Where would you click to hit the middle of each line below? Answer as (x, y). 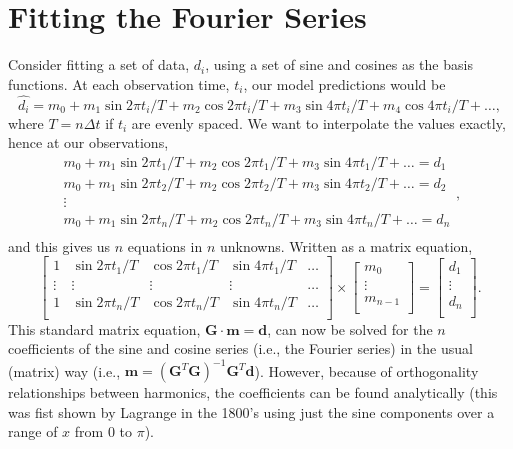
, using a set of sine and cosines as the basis (339, 64)
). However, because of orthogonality (366, 370)
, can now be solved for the (350, 328)
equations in (165, 245)
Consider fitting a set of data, (99, 64)
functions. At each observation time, (119, 83)
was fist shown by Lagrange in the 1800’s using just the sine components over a (251, 411)
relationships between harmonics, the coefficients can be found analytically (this (253, 392)
